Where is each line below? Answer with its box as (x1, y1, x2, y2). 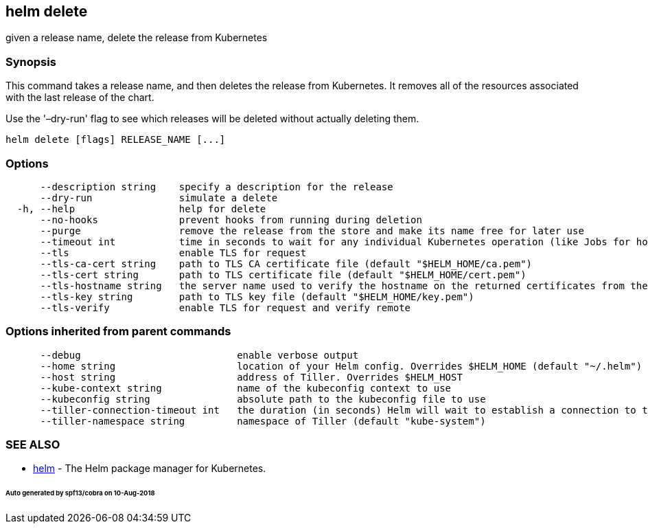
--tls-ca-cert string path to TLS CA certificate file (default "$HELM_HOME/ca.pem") (40, 258, 533, 269)
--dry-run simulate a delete (40, 192, 278, 203)
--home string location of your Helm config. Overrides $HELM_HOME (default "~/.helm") (40, 360, 643, 372)
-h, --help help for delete (16, 203, 266, 214)
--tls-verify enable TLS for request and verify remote (40, 302, 411, 313)
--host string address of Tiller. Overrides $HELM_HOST (40, 371, 463, 383)
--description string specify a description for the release (40, 181, 393, 192)
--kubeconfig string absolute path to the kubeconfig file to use (40, 393, 486, 405)
